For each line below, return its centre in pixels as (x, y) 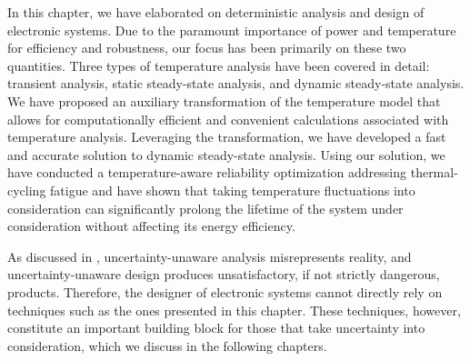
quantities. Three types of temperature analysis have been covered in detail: (219, 65)
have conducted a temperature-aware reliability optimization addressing (207, 172)
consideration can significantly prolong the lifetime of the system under (205, 208)
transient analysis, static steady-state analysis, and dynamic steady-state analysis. (236, 83)
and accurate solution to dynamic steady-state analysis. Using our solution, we (226, 154)
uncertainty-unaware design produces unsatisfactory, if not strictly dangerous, (224, 274)
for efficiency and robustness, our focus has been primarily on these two (207, 48)
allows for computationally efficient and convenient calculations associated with (228, 119)
